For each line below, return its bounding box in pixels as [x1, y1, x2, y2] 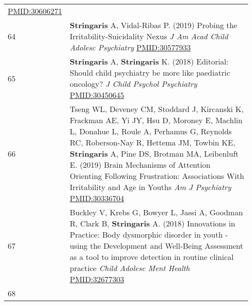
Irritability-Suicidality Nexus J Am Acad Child [70, 31, 228, 42]
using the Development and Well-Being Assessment [70, 240, 243, 251]
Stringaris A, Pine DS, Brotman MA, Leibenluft [70, 148, 239, 159]
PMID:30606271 [8, 5, 63, 16]
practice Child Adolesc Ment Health [70, 262, 190, 273]
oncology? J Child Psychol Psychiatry [70, 78, 197, 89]
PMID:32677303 [70, 273, 125, 285]
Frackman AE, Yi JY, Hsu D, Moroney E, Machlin [70, 114, 243, 126]
